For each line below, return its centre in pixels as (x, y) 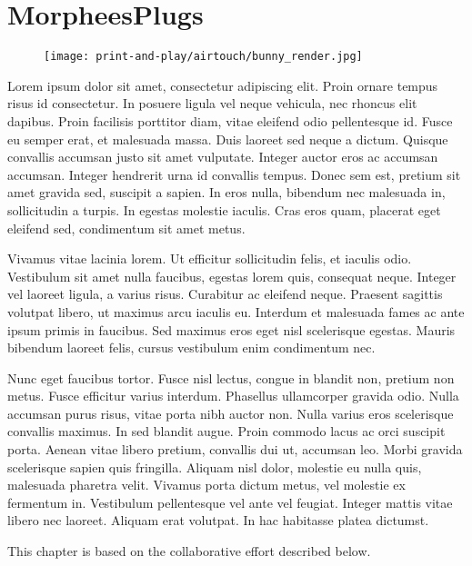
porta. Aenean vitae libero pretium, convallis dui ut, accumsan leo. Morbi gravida (235, 449)
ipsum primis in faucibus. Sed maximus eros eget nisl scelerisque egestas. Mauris (231, 329)
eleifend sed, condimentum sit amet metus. (126, 228)
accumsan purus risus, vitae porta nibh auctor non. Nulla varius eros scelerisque (231, 413)
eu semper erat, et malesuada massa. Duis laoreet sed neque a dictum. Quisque (228, 139)
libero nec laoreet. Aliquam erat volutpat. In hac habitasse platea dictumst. (218, 520)
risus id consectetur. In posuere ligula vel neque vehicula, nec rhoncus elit (212, 103)
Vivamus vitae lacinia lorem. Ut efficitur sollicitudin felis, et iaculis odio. (210, 258)
